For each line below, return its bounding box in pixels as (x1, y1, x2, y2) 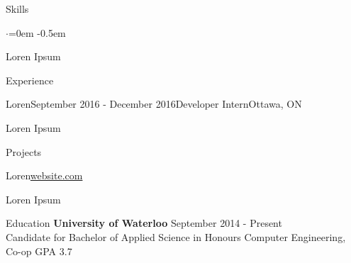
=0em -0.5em (8, 25, 66, 40)
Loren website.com (6, 168, 83, 183)
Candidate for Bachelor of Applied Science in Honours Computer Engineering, (6, 229, 346, 244)
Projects (6, 144, 42, 159)
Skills (6, 1, 29, 16)
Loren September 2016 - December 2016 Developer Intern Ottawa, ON (6, 96, 302, 111)
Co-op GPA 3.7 (6, 243, 72, 258)
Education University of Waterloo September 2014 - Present (6, 216, 282, 230)
